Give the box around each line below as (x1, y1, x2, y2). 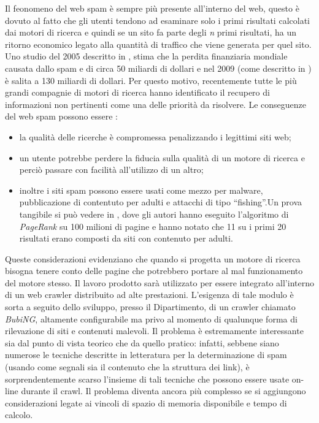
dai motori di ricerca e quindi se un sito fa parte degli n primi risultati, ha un (5, 26, 297, 39)
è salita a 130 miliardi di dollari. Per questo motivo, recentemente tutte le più (5, 74, 297, 86)
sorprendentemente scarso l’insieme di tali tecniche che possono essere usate (5, 372, 290, 385)
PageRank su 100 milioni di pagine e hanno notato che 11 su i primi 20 (19, 219, 286, 232)
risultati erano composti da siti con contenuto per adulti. (19, 232, 233, 245)
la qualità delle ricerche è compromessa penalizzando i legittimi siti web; (19, 130, 291, 143)
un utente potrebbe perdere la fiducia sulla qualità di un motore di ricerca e (19, 151, 305, 164)
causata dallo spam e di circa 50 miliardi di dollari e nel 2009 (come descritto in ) (5, 61, 312, 74)
